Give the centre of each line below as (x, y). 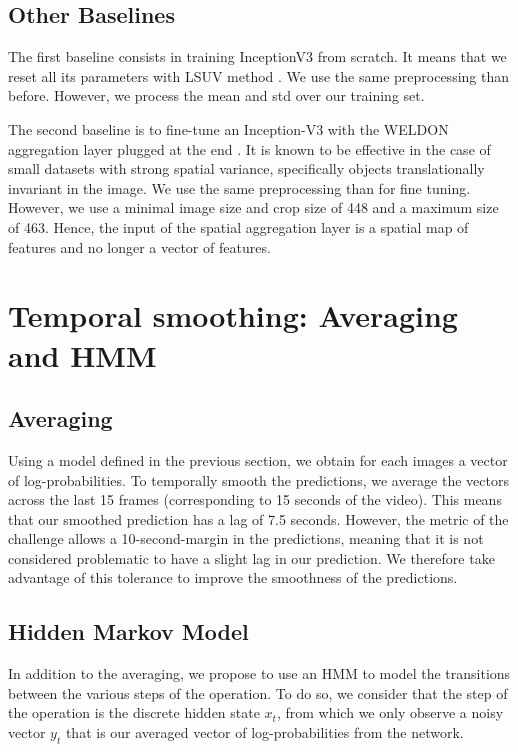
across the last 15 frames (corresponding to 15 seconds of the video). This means (255, 499)
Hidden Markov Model (128, 631)
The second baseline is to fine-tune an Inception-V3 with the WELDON (228, 128)
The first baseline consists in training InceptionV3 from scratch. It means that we (257, 56)
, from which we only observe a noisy (390, 712)
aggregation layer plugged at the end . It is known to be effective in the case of (249, 148)
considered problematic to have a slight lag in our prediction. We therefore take (251, 557)
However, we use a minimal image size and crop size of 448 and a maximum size (253, 207)
